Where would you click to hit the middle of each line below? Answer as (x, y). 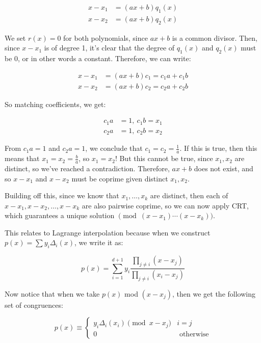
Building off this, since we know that (62, 195)
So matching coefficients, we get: (55, 104)
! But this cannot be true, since (164, 158)
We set (15, 37)
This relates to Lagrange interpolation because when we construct (108, 232)
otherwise (194, 335)
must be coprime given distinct (120, 178)
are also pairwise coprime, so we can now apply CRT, (165, 205)
